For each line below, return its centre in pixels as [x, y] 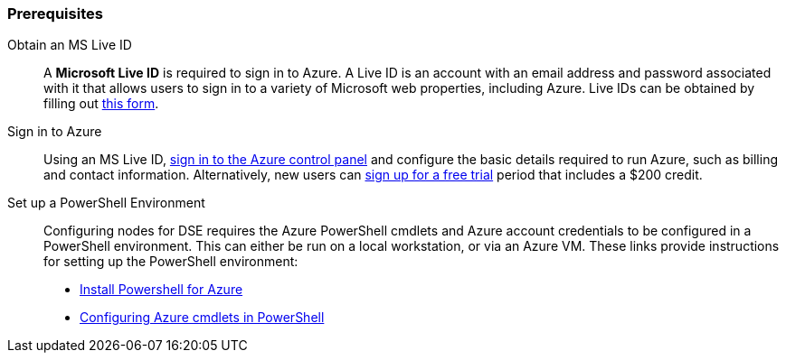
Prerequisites [55, 14]
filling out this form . [101, 104]
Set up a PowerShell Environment [106, 203]
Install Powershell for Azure [161, 290]
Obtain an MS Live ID [70, 45]
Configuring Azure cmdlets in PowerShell [202, 318]
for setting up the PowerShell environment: [171, 262]
